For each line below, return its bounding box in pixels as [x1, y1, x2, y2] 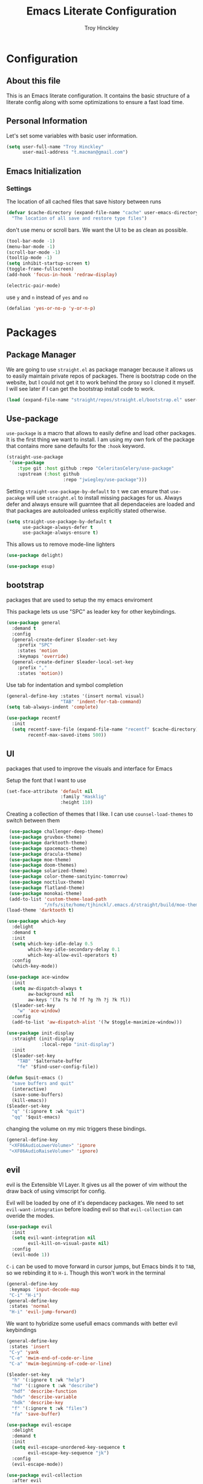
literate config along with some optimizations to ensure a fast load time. [6, 98, 184, 105]
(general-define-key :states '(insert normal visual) [6, 693, 145, 699]
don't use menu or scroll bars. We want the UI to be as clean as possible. [6, 226, 188, 234]
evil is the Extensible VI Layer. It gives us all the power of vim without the [6, 1181, 187, 1188]
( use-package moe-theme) [8, 856, 71, 863]
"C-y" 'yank [8, 1349, 39, 1355]
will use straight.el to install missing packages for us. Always [27, 494, 182, 501]
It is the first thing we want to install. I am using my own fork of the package [6, 436, 195, 443]
